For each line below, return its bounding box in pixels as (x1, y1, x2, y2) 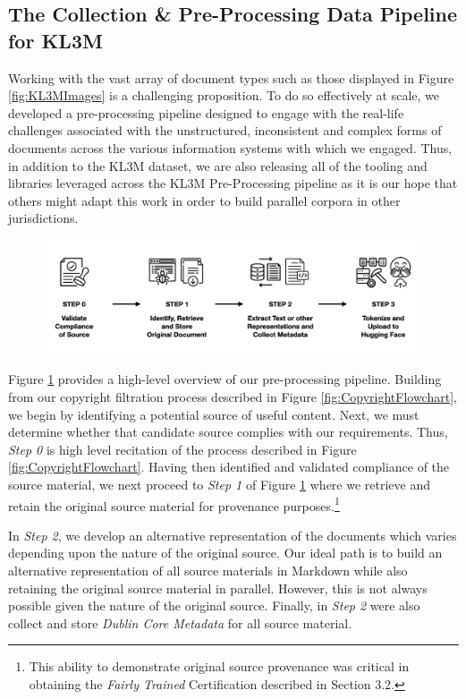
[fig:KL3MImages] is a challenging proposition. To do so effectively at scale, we (8, 86, 440, 105)
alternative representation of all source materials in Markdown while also (8, 561, 408, 580)
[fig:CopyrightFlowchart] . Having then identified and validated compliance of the (8, 457, 450, 476)
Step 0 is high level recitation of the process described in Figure (8, 439, 357, 458)
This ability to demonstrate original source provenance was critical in (29, 657, 410, 676)
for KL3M (8, 26, 103, 54)
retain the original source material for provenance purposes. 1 (8, 493, 340, 515)
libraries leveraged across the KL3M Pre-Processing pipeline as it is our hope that (8, 174, 458, 192)
